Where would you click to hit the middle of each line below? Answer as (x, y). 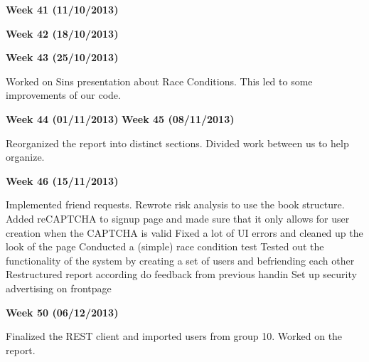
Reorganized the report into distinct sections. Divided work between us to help (177, 143)
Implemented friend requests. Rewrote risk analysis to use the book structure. (175, 204)
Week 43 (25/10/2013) (62, 57)
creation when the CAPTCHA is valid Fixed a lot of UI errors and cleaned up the (184, 232)
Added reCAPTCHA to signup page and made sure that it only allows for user (178, 218)
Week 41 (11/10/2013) (62, 9)
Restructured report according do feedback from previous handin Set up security (181, 274)
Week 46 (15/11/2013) (62, 180)
